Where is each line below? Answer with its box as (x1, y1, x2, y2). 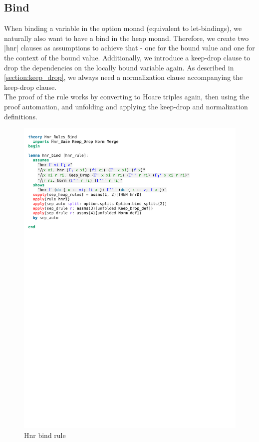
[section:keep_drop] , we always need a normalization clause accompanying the (4, 72, 243, 82)
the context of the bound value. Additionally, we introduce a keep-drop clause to (4, 52, 251, 62)
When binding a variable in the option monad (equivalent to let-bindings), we (4, 23, 242, 33)
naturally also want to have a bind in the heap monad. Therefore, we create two (4, 32, 249, 43)
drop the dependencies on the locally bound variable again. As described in (4, 62, 234, 72)
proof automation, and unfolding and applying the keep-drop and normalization (4, 101, 248, 111)
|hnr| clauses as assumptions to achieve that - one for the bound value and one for (4, 42, 255, 53)
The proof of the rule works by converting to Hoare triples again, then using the (4, 91, 249, 102)
